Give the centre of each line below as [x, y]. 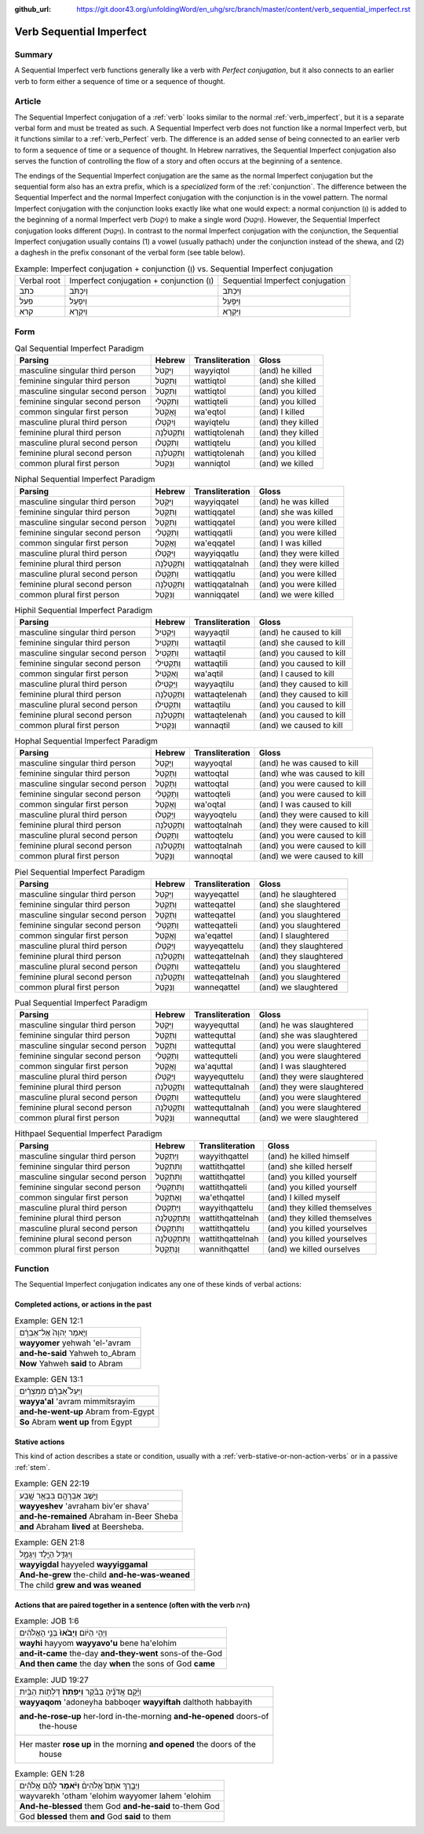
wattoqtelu [214, 836]
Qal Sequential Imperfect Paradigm [79, 348]
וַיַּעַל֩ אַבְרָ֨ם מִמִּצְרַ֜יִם [51, 1391]
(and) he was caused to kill [309, 763]
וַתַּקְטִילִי [168, 663]
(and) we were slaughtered [309, 1118]
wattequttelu [217, 1097]
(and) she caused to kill [302, 643]
